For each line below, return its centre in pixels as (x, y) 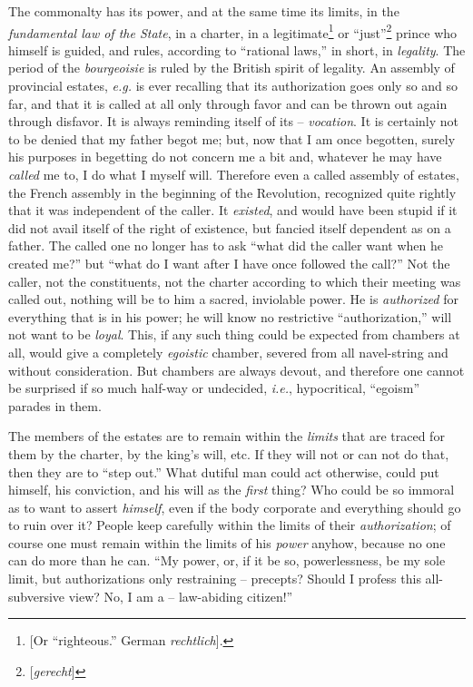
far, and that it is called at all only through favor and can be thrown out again (228, 103)
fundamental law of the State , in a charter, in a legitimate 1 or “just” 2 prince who (233, 31)
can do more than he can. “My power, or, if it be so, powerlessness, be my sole (227, 560)
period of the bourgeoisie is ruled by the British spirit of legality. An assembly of (232, 68)
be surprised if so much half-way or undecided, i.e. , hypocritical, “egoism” (214, 388)
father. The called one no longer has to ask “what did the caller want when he (226, 245)
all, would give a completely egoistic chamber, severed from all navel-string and (228, 352)
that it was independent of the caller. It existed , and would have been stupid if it (233, 210)
